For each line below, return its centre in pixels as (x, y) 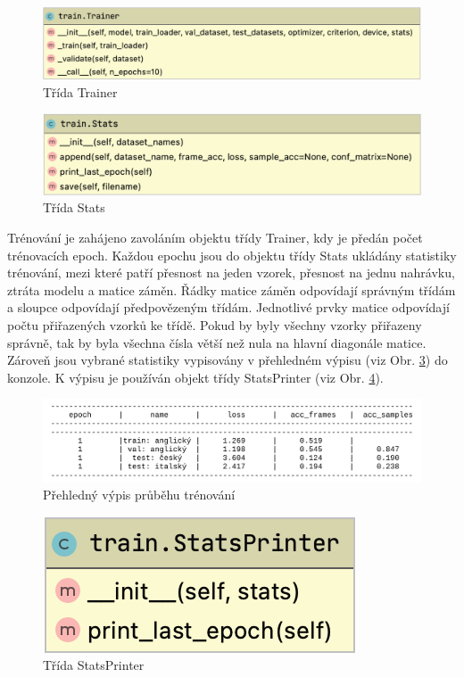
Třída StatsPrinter (94, 665)
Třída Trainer (80, 91)
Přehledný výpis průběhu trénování (139, 495)
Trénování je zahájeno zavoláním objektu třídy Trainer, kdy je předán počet (215, 238)
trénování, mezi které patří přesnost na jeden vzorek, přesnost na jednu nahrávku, (231, 272)
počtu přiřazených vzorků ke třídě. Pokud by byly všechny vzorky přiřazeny (215, 325)
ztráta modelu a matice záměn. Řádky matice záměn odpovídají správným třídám (232, 289)
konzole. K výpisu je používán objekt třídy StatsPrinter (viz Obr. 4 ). (195, 377)
